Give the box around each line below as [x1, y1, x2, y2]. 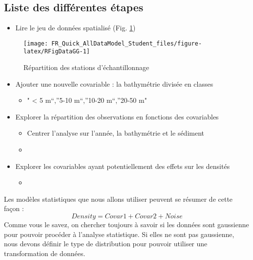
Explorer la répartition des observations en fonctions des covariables [15, 111, 219, 121]
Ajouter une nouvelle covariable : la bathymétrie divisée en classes [15, 78, 213, 89]
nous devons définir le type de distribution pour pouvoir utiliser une [4, 238, 208, 249]
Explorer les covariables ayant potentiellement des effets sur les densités [15, 161, 230, 171]
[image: [23, 40, 48, 47]
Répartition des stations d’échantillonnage [23, 62, 149, 72]
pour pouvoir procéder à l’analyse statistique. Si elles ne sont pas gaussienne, [4, 229, 234, 239]
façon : [4, 203, 24, 213]
